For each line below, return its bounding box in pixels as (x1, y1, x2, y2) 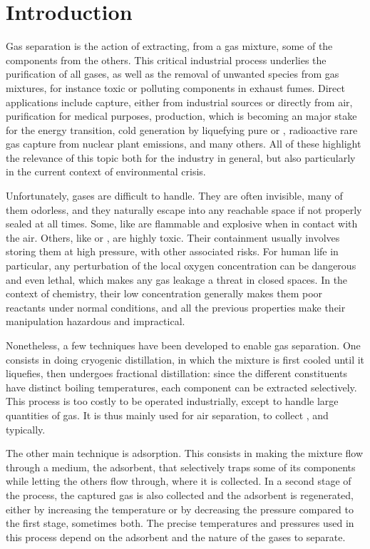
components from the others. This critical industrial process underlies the (6, 52, 327, 67)
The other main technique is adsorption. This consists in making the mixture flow (6, 446, 364, 461)
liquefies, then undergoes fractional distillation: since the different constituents (6, 366, 347, 381)
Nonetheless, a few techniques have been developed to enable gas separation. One (6, 338, 361, 352)
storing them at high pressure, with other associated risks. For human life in (6, 244, 339, 259)
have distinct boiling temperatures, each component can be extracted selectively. (6, 379, 357, 394)
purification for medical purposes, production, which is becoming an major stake (6, 108, 357, 123)
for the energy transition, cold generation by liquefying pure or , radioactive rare (6, 122, 358, 137)
